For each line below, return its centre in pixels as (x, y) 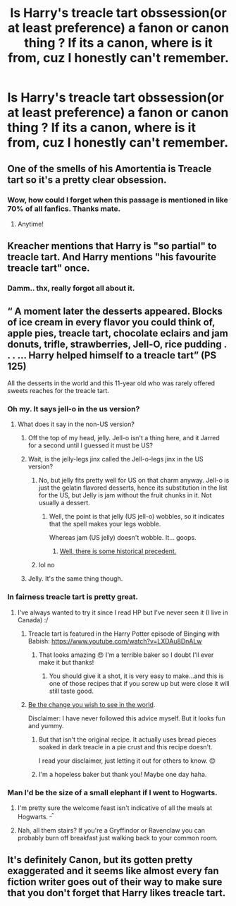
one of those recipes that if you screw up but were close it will (139, 683)
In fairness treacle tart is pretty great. (73, 597)
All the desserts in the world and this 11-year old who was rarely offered (111, 383)
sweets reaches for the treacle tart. (58, 391)
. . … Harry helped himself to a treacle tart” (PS (112, 355)
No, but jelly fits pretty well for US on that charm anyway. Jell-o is (134, 481)
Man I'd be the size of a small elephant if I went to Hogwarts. (112, 792)
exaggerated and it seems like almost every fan (113, 870)
